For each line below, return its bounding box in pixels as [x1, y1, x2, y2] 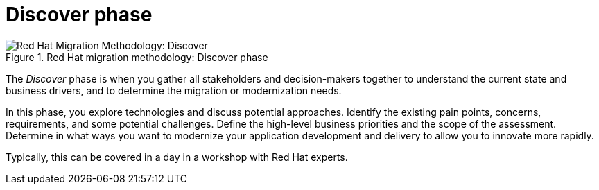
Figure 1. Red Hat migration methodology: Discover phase [6, 51, 268, 63]
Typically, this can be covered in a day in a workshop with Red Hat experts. [6, 150, 348, 163]
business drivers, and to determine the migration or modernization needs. [6, 84, 342, 96]
